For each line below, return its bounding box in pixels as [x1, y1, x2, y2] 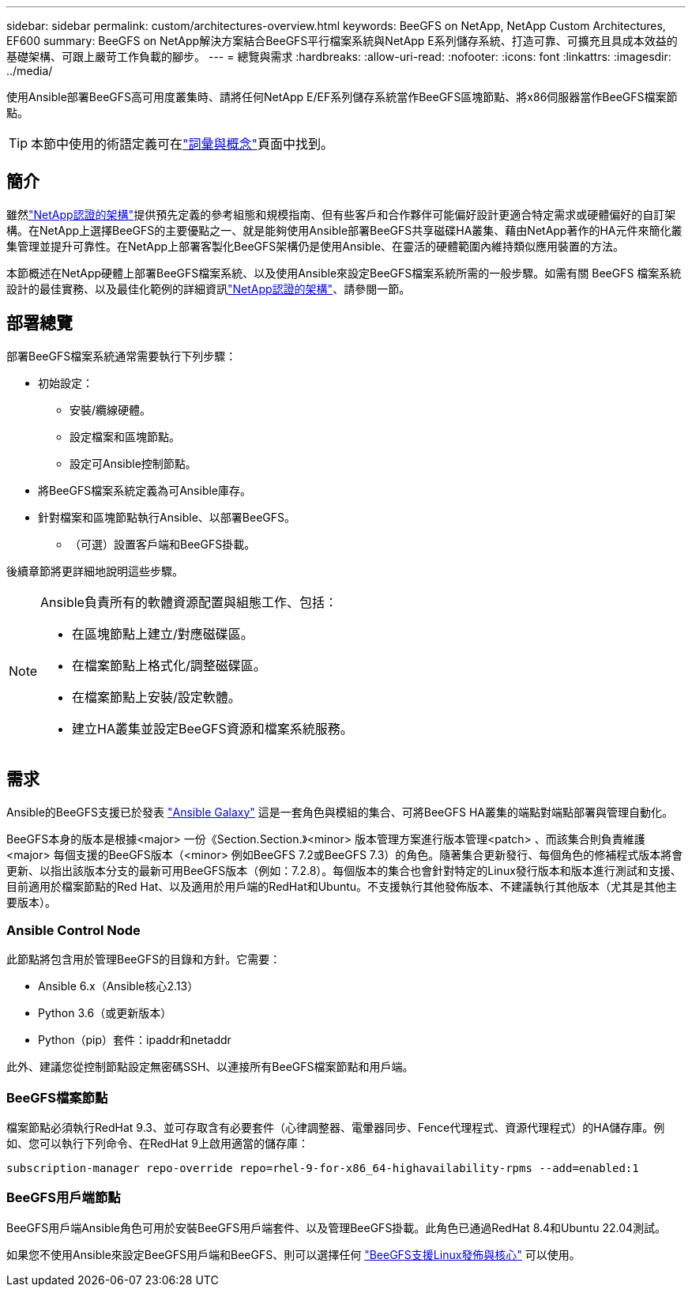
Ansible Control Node [6, 922, 141, 938]
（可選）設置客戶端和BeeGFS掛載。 [70, 537, 256, 551]
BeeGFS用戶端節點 [6, 1189, 121, 1206]
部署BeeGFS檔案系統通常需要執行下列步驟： [6, 349, 237, 363]
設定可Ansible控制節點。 [70, 456, 197, 470]
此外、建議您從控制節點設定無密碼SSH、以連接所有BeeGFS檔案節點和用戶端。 [6, 1060, 414, 1074]
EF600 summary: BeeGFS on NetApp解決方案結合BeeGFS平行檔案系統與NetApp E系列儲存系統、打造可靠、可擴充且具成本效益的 [6, 34, 678, 47]
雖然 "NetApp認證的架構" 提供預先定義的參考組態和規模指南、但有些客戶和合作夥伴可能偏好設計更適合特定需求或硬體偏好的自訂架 [6, 207, 676, 221]
